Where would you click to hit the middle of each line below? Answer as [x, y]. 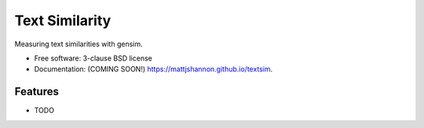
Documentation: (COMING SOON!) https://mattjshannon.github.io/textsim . [154, 69]
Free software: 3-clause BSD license [93, 58]
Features [37, 91]
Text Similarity [63, 20]
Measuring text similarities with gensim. [79, 44]
